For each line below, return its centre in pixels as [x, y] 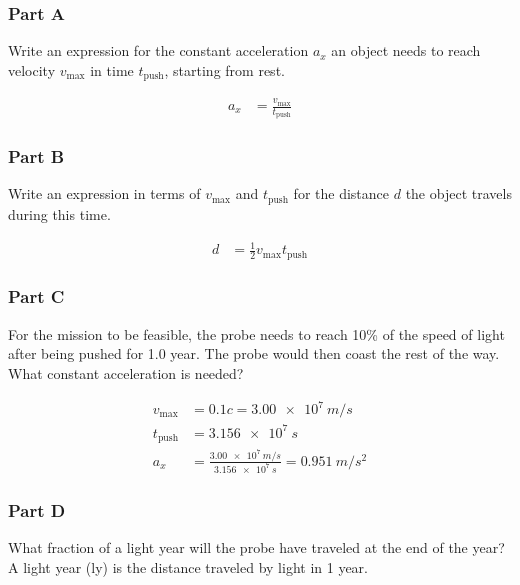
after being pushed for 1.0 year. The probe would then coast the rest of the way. [254, 353]
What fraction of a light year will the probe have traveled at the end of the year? [256, 547]
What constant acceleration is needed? [126, 372]
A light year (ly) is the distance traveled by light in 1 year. [188, 566]
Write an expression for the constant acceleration [158, 50]
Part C [36, 296]
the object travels [458, 193]
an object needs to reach [406, 50]
